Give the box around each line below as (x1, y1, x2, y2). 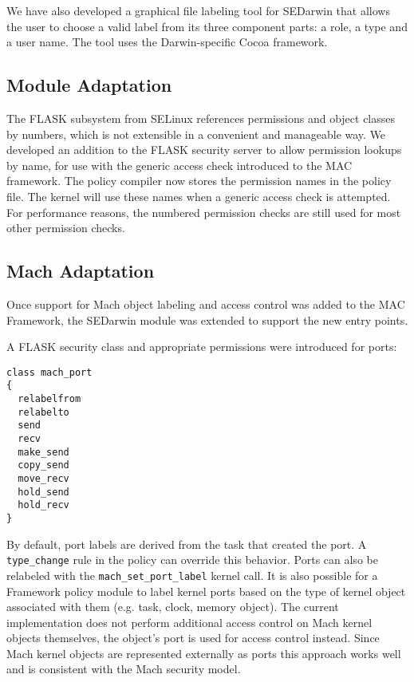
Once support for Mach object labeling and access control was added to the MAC (6, 295, 405, 312)
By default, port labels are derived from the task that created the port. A (6, 535, 367, 552)
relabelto (18, 406, 69, 418)
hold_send (18, 486, 69, 498)
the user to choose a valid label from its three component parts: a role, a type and (6, 18, 408, 34)
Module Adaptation (6, 73, 172, 97)
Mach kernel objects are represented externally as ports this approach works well (6, 645, 401, 661)
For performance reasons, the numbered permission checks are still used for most (6, 203, 401, 220)
